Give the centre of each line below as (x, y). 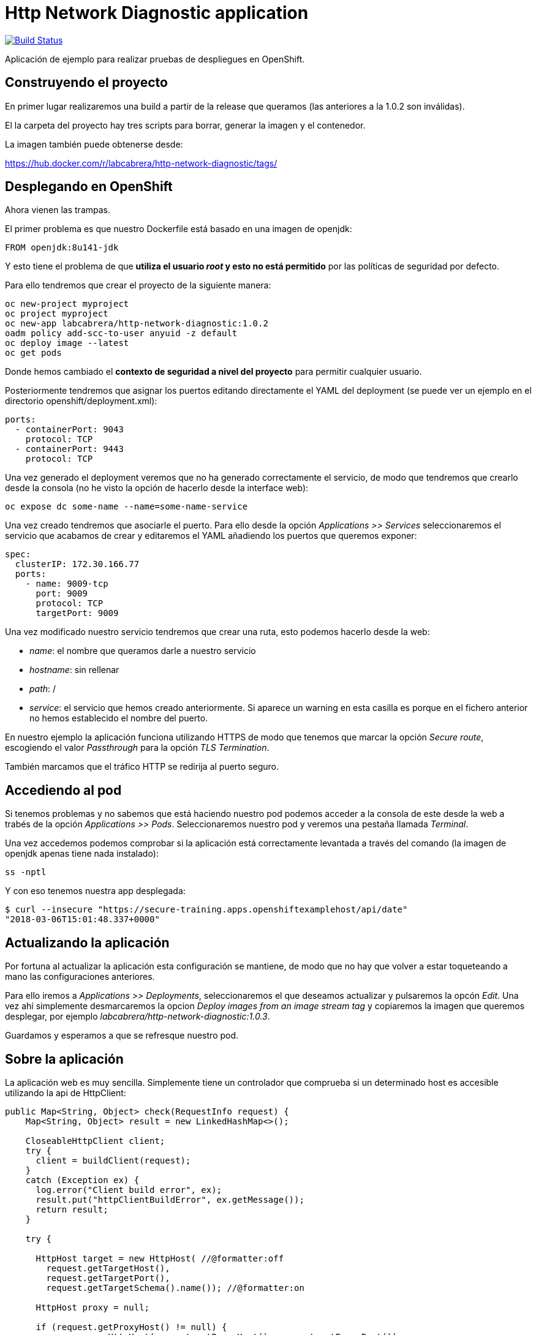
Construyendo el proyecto (86, 83)
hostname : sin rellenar (74, 670)
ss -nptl (26, 872)
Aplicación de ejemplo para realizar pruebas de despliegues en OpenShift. (155, 59)
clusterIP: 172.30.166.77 (77, 564)
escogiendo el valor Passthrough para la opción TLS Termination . (137, 748)
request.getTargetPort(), (108, 1278)
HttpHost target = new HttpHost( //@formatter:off (160, 1258)
